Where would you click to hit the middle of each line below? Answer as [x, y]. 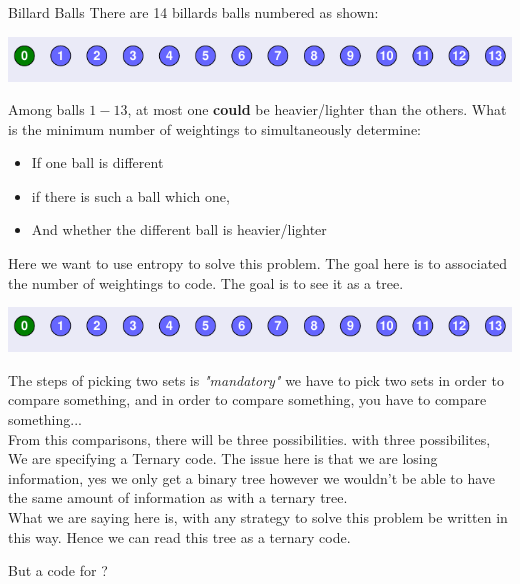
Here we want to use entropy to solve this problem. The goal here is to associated [258, 263]
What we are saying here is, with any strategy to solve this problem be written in [258, 516]
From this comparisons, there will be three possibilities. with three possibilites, [249, 438]
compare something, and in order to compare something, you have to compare [247, 399]
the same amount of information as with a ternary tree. [178, 497]
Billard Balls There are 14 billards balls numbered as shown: [193, 12]
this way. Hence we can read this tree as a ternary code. [179, 536]
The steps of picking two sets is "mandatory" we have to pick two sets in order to [256, 379]
